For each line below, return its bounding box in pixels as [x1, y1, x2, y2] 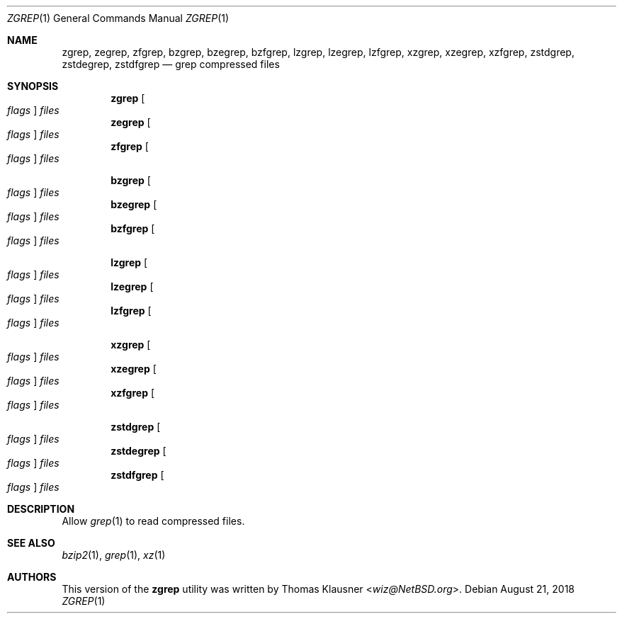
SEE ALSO [7, 537, 55, 549]
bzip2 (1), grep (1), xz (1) [62, 549, 166, 561]
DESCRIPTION [7, 503, 75, 515]
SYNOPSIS [7, 80, 59, 92]
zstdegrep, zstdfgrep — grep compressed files [62, 58, 280, 70]
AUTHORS [7, 571, 57, 583]
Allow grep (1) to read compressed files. [62, 515, 245, 527]
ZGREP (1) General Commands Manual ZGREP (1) [7, 12, 230, 24]
